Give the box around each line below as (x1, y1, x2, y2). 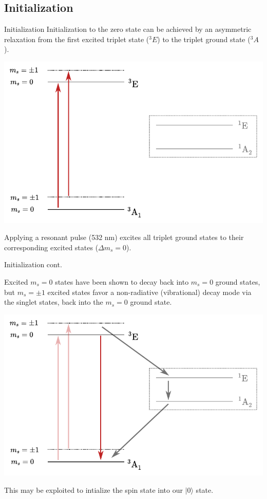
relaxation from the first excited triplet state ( (4, 33, 149, 44)
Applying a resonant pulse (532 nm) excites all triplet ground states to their (4, 232, 244, 243)
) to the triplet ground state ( (157, 33, 251, 44)
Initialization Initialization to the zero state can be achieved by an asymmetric (4, 24, 252, 34)
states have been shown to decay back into (55, 276, 189, 287)
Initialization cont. (4, 259, 62, 270)
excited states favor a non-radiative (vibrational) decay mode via (47, 286, 252, 297)
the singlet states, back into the (4, 297, 103, 307)
